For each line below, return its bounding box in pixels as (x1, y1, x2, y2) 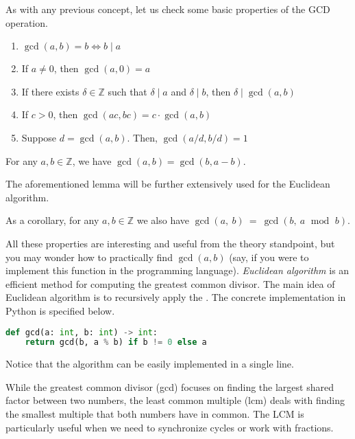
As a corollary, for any (5, 213, 99, 227)
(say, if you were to (229, 249, 309, 264)
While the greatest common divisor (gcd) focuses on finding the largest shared (5, 379, 334, 394)
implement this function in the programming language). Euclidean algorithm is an (5, 263, 350, 278)
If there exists (21, 84, 79, 98)
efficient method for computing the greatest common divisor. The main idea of (5, 276, 335, 291)
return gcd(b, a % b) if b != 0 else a (25, 337, 207, 348)
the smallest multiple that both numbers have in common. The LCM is (5, 407, 304, 421)
